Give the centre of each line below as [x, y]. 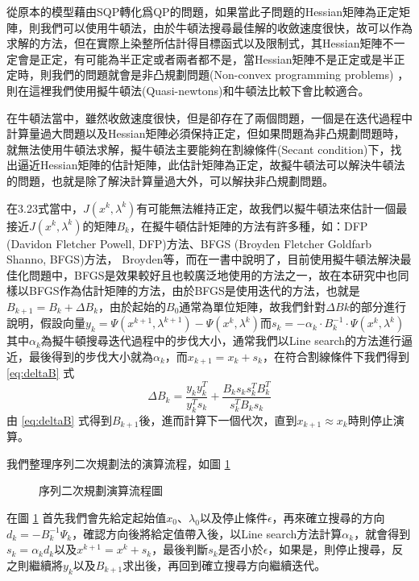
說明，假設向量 [46, 323]
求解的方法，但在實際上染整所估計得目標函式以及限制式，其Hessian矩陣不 [200, 43]
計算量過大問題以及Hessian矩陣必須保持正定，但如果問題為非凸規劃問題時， [206, 133]
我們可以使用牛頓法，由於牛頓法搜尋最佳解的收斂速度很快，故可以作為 [226, 27]
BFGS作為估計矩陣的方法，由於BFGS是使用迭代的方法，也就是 [194, 290]
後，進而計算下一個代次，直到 [218, 419]
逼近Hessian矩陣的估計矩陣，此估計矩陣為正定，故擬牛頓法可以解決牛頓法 [211, 165]
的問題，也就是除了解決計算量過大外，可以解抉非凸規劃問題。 [170, 180]
